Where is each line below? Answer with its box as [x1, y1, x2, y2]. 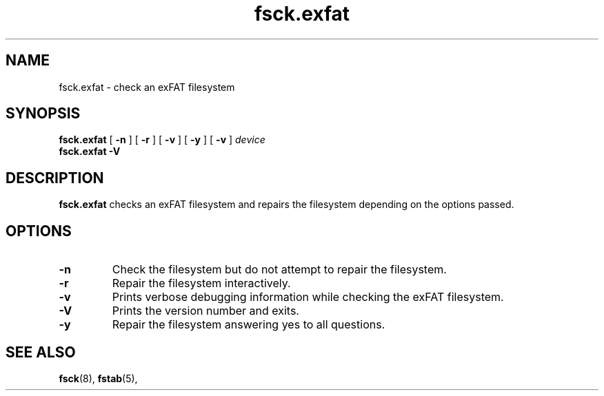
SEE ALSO [6, 343, 76, 361]
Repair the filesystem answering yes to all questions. [112, 317, 385, 332]
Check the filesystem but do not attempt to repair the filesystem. [112, 262, 447, 277]
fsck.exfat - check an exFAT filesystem [59, 81, 235, 93]
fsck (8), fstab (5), [59, 372, 138, 384]
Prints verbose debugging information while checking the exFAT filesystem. [112, 290, 504, 304]
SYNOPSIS [6, 105, 81, 123]
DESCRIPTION [6, 169, 104, 187]
